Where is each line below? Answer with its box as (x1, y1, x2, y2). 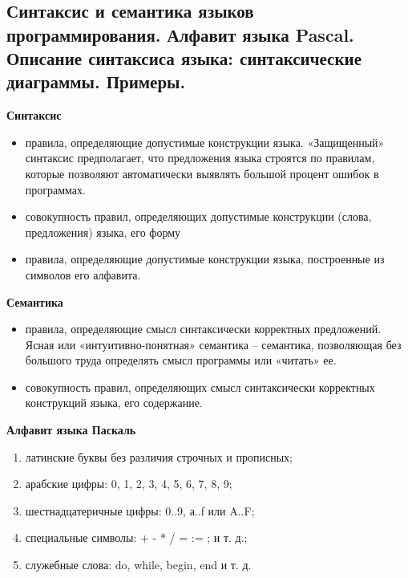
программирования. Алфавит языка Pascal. (6, 22, 354, 47)
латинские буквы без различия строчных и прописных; (25, 448, 293, 465)
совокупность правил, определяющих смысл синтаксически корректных (25, 378, 375, 395)
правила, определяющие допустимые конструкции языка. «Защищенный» (25, 133, 385, 150)
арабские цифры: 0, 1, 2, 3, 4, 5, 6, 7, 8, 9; (25, 475, 232, 492)
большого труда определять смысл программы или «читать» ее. (25, 352, 337, 368)
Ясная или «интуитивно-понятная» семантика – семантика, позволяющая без (25, 336, 402, 352)
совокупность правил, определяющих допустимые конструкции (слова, (25, 208, 372, 225)
